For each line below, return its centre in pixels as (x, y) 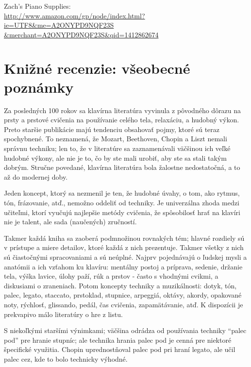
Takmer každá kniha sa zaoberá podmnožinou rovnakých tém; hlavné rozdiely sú (124, 238)
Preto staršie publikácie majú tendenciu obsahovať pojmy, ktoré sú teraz (112, 129)
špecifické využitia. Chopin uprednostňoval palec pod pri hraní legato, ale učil (120, 349)
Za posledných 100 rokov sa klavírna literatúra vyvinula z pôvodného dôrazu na (123, 110)
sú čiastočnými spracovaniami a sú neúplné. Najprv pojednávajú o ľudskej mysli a (125, 257)
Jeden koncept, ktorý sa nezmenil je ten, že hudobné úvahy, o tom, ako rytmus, (122, 193)
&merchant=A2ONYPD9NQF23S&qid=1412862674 (81, 34)
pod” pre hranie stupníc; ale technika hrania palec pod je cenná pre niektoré (118, 340)
